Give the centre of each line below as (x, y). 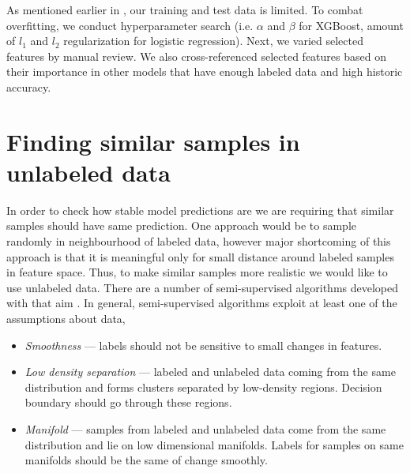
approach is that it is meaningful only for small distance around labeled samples (200, 256)
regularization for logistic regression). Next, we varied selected (213, 41)
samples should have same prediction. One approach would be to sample (182, 225)
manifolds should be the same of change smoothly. (146, 460)
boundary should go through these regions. (128, 402)
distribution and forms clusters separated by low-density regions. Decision (203, 387)
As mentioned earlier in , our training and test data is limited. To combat (185, 9)
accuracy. (29, 86)
